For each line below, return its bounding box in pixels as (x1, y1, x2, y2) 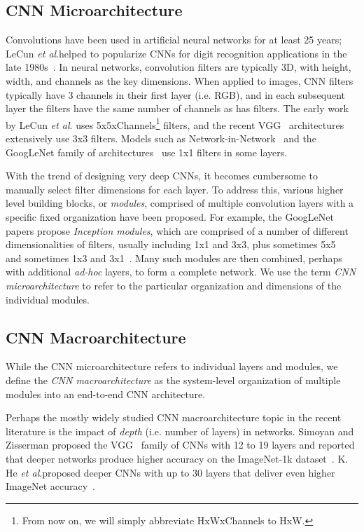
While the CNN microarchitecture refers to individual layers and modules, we (6, 359, 338, 374)
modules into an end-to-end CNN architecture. (6, 386, 206, 401)
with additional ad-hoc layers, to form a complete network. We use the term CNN (6, 264, 356, 279)
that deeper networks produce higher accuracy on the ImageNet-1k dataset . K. (6, 451, 349, 465)
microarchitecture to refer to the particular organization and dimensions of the (6, 278, 342, 292)
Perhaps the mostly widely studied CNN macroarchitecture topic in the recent (6, 410, 342, 425)
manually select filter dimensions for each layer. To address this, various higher (6, 182, 344, 196)
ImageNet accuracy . (6, 479, 95, 493)
